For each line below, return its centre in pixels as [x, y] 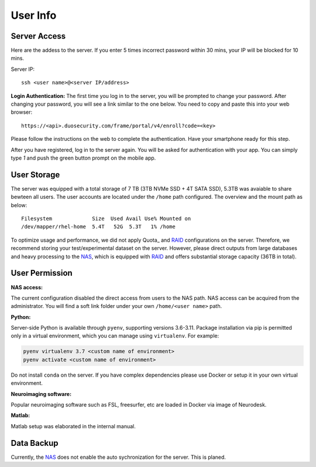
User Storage [35, 175]
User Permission [42, 273]
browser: [22, 112]
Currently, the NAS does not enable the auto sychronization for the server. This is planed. [118, 457]
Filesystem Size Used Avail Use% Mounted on [106, 219]
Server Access [38, 36]
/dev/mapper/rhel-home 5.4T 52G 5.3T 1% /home [98, 227]
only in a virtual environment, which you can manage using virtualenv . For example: [115, 336]
